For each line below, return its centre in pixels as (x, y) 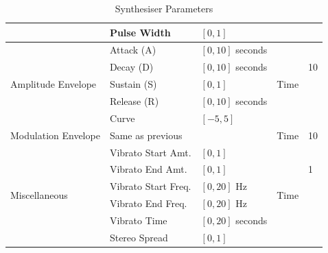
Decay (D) (131, 67)
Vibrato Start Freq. (150, 186)
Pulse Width (140, 32)
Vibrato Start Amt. (150, 152)
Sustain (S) (133, 84)
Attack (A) (133, 50)
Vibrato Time (138, 220)
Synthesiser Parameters (164, 8)
